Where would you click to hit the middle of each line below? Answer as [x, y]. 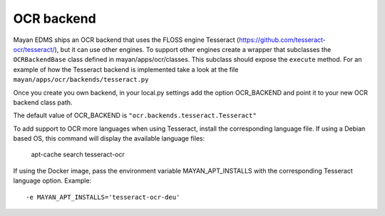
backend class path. [43, 102]
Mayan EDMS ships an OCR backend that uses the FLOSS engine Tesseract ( [126, 40]
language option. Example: [52, 180]
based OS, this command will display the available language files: [109, 139]
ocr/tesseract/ [34, 49]
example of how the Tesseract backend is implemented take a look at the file [126, 69]
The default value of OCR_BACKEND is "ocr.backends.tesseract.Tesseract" [135, 115]
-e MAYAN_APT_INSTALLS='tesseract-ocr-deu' [103, 197]
